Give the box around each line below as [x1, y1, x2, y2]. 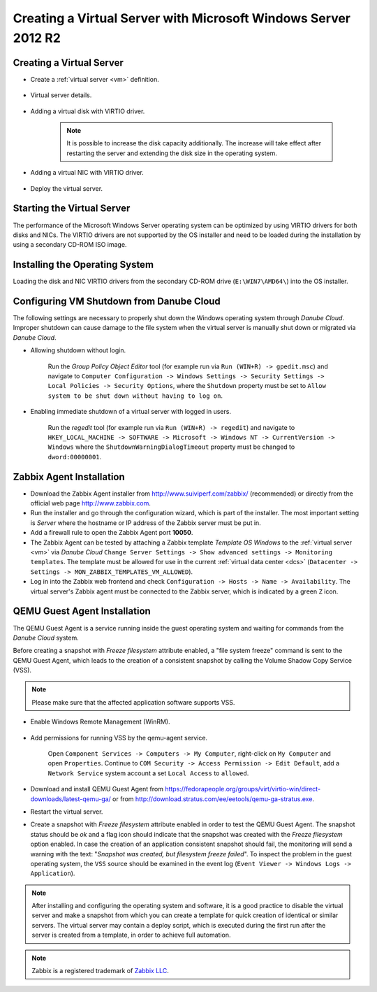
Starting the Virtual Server [13, 203, 131, 215]
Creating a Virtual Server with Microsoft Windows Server [13, 10, 351, 26]
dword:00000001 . [47, 452, 102, 461]
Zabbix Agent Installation [13, 470, 125, 482]
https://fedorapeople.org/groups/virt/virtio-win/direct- [165, 785, 321, 793]
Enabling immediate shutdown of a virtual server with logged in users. [30, 408, 232, 416]
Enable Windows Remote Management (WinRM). [30, 717, 170, 726]
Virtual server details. [30, 91, 92, 99]
